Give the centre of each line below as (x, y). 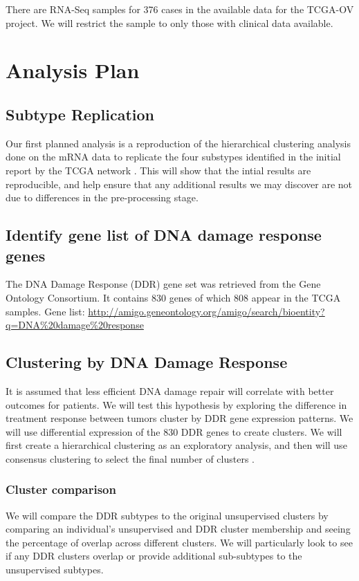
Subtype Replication (80, 114)
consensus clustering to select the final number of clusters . (130, 458)
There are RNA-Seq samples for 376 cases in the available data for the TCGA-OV (180, 9)
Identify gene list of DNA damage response (164, 235)
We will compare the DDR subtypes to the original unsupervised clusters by (167, 515)
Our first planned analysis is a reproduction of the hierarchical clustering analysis (178, 143)
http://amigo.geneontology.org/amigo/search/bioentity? (206, 311)
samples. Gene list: (45, 311)
